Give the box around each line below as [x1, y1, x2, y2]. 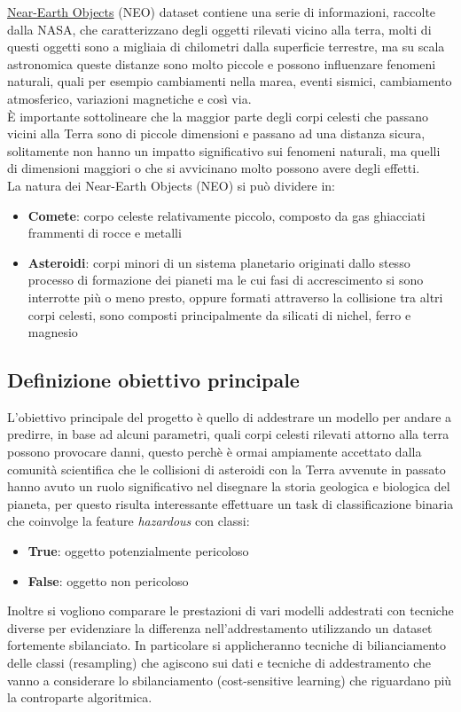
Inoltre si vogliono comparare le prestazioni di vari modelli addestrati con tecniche [7, 601, 454, 620]
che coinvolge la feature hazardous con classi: [7, 512, 250, 530]
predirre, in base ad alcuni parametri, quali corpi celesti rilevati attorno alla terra [7, 425, 449, 443]
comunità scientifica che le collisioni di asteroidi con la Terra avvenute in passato [7, 459, 446, 478]
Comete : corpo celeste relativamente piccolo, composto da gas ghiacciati [27, 206, 426, 224]
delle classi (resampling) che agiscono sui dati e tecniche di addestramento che [7, 653, 432, 672]
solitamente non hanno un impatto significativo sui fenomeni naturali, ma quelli [7, 141, 441, 160]
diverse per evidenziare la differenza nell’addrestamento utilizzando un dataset [7, 618, 433, 637]
